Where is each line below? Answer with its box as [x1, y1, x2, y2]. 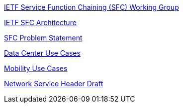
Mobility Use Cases [4, 64, 68, 72]
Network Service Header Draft [4, 79, 103, 88]
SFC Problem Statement [4, 34, 83, 42]
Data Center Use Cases [4, 49, 81, 57]
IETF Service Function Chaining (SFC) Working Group [4, 3, 179, 11]
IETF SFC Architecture [4, 18, 77, 27]
